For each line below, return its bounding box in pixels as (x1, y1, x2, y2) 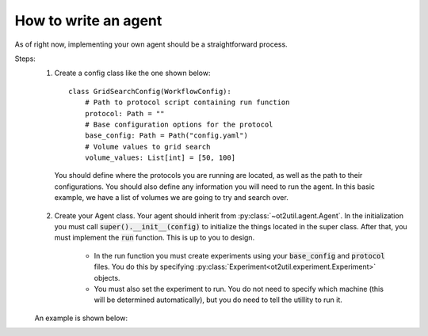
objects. (94, 273, 120, 282)
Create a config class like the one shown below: (54, 68, 211, 78)
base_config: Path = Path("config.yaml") (84, 131, 249, 140)
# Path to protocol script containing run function (84, 98, 290, 107)
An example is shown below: (34, 313, 128, 323)
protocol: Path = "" (84, 109, 165, 118)
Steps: (14, 54, 36, 63)
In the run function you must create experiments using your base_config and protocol (94, 251, 385, 260)
